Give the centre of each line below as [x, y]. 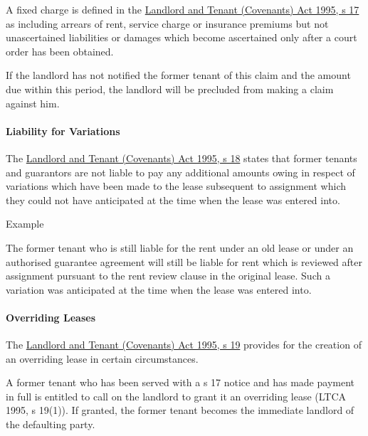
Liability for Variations [63, 131]
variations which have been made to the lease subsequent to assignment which [176, 186]
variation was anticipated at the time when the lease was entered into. [159, 289]
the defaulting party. [51, 424]
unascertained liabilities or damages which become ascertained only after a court [182, 37]
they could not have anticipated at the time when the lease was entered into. [173, 200]
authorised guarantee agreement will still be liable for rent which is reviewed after [184, 261]
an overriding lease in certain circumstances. [102, 358]
